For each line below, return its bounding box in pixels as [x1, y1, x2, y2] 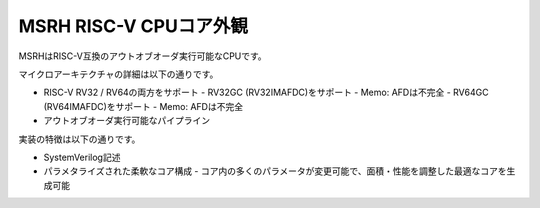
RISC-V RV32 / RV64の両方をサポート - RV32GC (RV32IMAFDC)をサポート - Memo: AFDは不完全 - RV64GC [43, 86, 489, 99]
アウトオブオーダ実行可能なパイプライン [43, 115, 210, 127]
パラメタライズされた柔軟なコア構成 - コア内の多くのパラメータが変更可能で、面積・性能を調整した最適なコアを [43, 165, 507, 177]
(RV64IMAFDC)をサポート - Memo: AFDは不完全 [43, 100, 244, 112]
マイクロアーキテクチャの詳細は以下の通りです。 [18, 68, 219, 80]
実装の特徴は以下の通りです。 [18, 133, 141, 145]
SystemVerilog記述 [43, 151, 121, 163]
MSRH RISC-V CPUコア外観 [18, 15, 249, 37]
